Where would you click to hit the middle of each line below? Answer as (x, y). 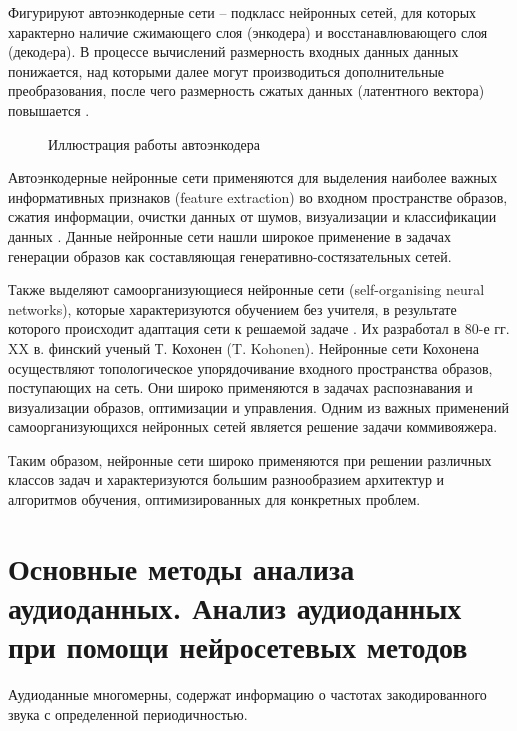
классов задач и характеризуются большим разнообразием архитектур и (226, 479)
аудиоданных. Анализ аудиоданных (235, 607)
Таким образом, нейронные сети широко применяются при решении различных (250, 459)
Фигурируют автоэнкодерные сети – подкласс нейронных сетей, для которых (242, 12)
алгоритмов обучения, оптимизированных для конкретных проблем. (214, 499)
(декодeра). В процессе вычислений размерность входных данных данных (233, 51)
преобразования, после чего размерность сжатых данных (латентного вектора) (246, 90)
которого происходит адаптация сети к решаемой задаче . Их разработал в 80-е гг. (259, 328)
